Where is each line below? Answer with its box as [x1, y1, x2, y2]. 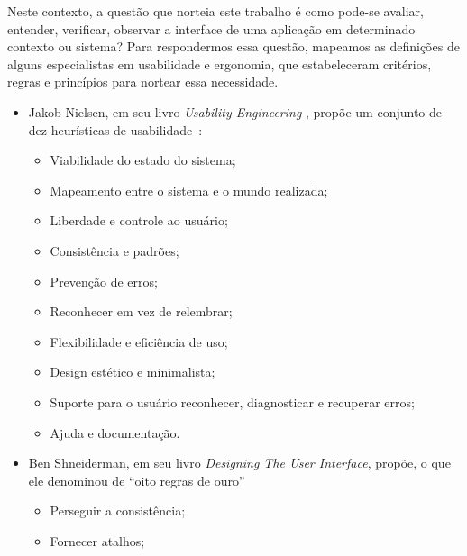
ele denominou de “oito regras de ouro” [28, 470, 245, 489]
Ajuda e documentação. [50, 423, 180, 442]
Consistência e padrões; [50, 241, 179, 260]
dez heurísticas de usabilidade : [28, 120, 203, 139]
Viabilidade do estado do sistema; [50, 150, 236, 169]
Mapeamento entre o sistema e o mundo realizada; [50, 180, 328, 199]
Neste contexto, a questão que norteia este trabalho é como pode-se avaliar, [7, 2, 424, 20]
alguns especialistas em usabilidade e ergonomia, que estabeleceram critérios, [7, 54, 432, 73]
